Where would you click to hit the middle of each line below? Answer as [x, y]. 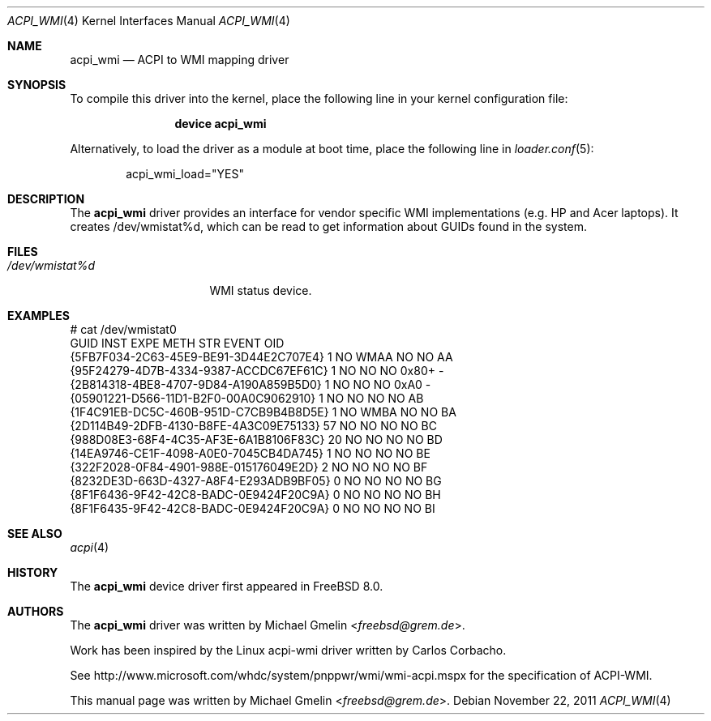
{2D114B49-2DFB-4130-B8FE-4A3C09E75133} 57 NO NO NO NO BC [253, 426]
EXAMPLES [39, 316]
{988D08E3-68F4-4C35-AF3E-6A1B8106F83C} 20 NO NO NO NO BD [256, 439]
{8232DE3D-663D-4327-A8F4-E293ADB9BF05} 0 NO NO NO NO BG [256, 481]
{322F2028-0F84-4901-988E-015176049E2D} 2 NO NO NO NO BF [249, 467]
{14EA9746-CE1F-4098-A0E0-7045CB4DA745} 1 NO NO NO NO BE [250, 453]
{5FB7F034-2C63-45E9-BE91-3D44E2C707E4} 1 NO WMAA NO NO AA [261, 357]
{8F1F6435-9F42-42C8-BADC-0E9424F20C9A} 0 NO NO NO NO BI [253, 508]
